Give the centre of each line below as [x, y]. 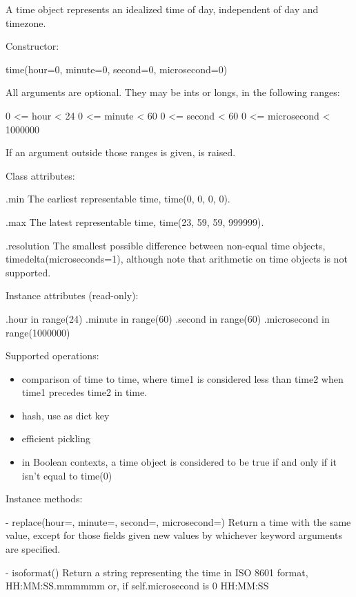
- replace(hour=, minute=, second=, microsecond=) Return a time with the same [178, 521]
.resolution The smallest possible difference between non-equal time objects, [166, 245]
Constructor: [32, 46]
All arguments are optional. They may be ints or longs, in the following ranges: [173, 92]
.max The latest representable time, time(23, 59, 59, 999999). [135, 221]
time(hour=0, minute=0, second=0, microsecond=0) [117, 69]
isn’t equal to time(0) [67, 475]
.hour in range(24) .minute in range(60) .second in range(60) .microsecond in [168, 318]
